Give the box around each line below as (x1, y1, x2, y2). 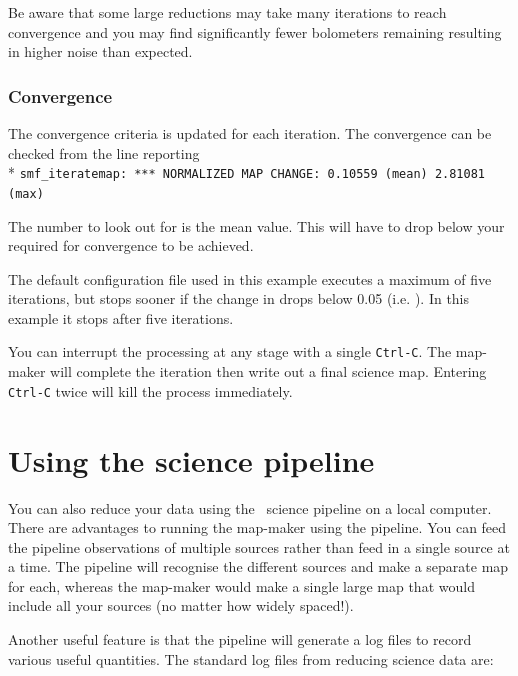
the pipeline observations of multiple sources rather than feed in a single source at (8, 536, 510, 557)
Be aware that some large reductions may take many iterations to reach (8, 2, 447, 22)
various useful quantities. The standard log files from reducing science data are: (8, 648, 494, 669)
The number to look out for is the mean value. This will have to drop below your (8, 215, 505, 236)
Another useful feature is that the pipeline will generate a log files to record (8, 629, 472, 650)
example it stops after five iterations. (8, 307, 234, 328)
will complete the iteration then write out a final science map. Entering (50, 361, 487, 382)
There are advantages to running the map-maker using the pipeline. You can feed (8, 517, 507, 538)
